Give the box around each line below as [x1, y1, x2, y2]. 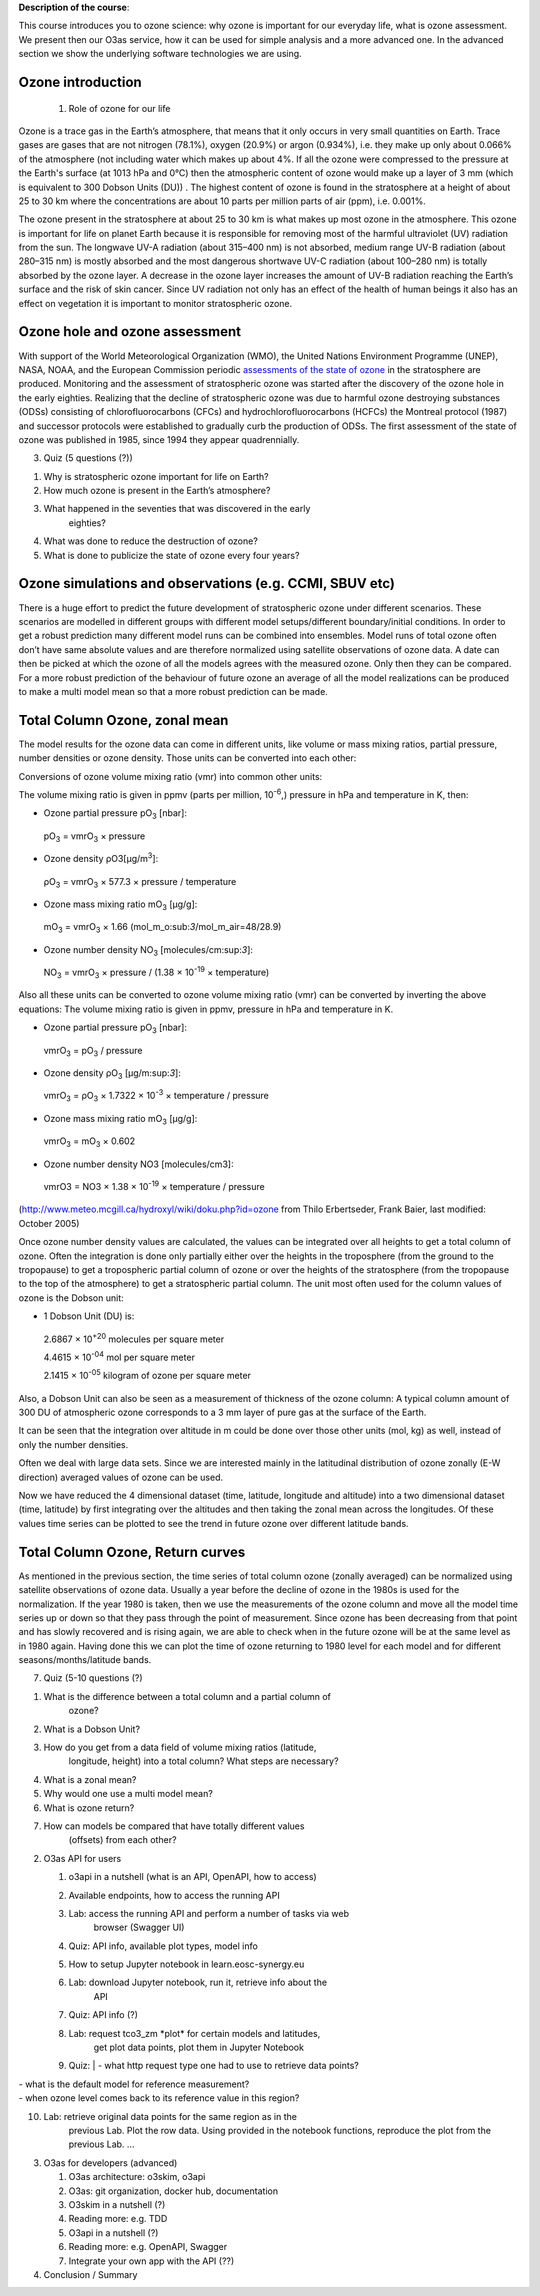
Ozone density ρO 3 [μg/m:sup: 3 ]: [43, 1067, 182, 1081]
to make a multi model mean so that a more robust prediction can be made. [18, 685, 329, 697]
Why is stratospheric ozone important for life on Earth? [43, 470, 269, 482]
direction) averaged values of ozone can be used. [18, 1471, 224, 1483]
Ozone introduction [18, 73, 142, 90]
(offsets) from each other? [68, 1834, 177, 1846]
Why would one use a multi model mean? [43, 1788, 214, 1800]
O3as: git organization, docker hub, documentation [68, 2185, 279, 2197]
